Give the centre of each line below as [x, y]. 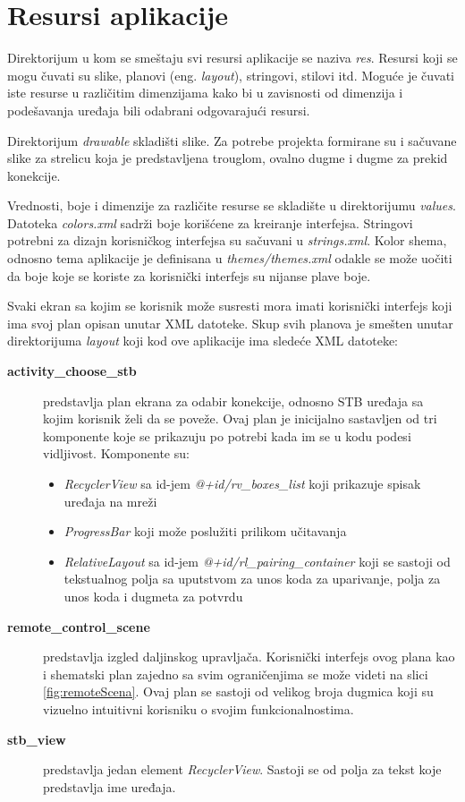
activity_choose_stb [72, 371]
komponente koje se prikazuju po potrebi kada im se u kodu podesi [227, 435]
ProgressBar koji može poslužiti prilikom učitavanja [205, 531]
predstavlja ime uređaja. [110, 786]
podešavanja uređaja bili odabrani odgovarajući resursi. [159, 110]
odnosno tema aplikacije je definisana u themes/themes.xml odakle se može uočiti [230, 258]
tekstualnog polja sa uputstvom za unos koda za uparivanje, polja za [252, 579]
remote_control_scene [79, 626]
